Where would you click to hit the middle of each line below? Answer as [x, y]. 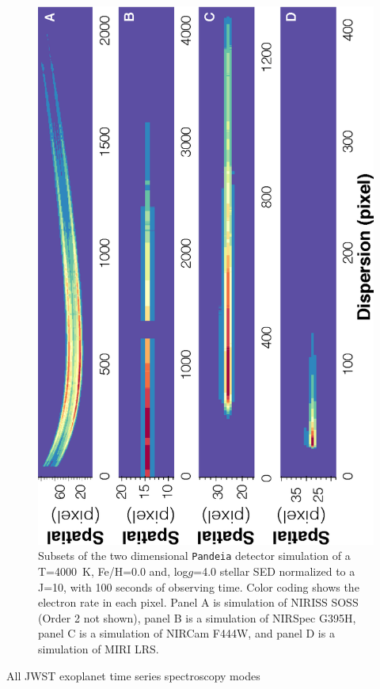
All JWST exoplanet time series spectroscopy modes [133, 675]
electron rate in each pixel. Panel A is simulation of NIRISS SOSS [198, 602]
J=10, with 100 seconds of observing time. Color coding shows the [199, 586]
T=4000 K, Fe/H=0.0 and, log [113, 571]
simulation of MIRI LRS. [99, 649]
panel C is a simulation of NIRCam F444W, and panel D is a [186, 633]
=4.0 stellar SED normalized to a [274, 571]
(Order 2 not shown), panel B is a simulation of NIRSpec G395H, [197, 617]
